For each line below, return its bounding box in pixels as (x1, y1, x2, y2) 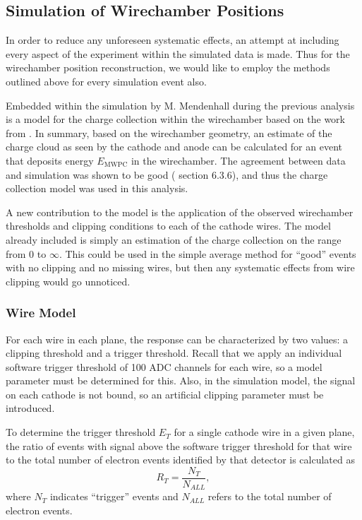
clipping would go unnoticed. (6, 273, 131, 288)
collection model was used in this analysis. (6, 181, 188, 196)
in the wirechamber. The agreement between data (131, 153, 346, 167)
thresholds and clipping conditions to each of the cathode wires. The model (6, 218, 331, 233)
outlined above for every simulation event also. (6, 73, 207, 88)
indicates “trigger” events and (49, 489, 179, 504)
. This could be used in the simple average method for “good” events (59, 246, 356, 261)
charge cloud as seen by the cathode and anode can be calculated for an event (6, 139, 342, 154)
